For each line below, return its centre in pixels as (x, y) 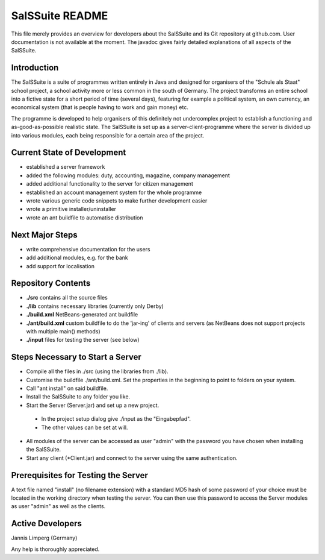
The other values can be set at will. (85, 427)
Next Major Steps (44, 235)
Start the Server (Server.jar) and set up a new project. (93, 405)
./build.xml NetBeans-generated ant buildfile (82, 315)
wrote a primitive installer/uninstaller (71, 209)
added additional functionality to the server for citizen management (110, 184)
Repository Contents (51, 283)
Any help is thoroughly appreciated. (55, 549)
